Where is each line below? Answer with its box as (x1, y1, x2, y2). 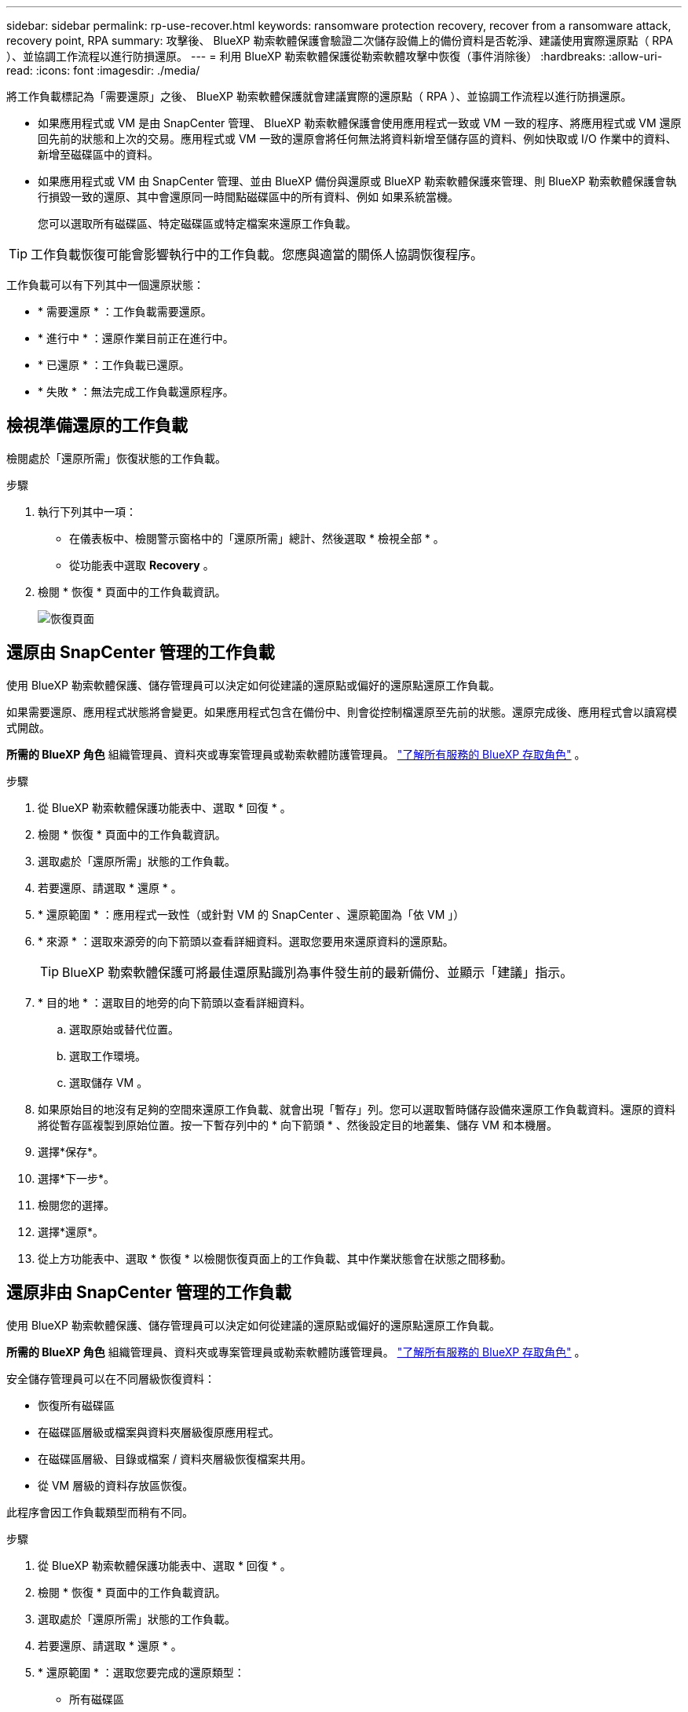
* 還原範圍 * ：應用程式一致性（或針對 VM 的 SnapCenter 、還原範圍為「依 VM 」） (38, 907, 465, 921)
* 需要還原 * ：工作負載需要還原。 (38, 305, 212, 318)
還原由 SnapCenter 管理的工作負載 (6, 642, 275, 663)
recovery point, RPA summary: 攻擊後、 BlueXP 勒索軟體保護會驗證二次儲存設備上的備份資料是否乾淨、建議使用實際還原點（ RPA (6, 34, 673, 47)
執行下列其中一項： (38, 504, 137, 518)
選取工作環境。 (69, 1048, 146, 1063)
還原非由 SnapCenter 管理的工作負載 (6, 1282, 291, 1303)
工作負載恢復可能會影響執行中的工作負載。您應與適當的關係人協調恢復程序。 (31, 247, 484, 262)
